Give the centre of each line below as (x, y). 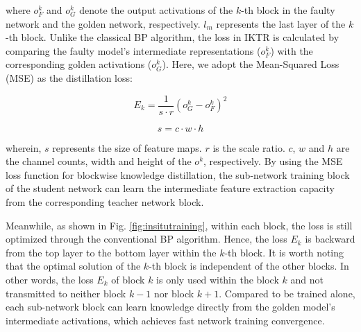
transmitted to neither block (66, 293)
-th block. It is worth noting (284, 252)
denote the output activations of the (156, 10)
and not (307, 279)
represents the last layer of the (281, 23)
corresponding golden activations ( (79, 64)
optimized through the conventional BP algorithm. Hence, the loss (146, 239)
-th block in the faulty (288, 10)
